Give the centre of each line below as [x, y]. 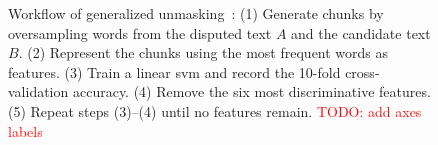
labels [25, 130]
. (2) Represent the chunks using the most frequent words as [203, 52]
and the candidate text [361, 32]
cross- [362, 71]
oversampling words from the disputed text [140, 32]
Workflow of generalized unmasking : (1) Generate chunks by [196, 13]
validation [38, 91]
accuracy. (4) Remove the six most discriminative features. [251, 91]
